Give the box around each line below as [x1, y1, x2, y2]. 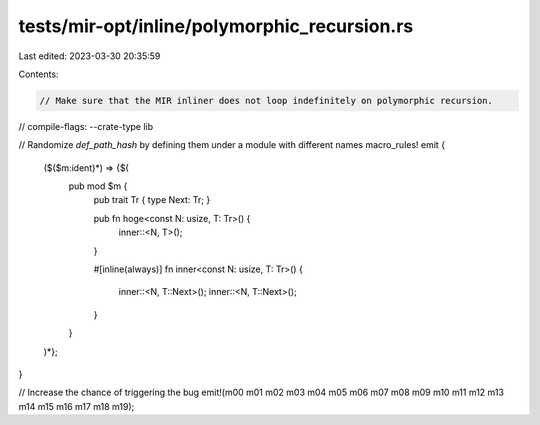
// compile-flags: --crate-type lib [18, 120, 154, 132]
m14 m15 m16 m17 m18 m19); [18, 400, 135, 412]
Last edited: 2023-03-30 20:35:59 [18, 50, 161, 62]
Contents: [18, 68, 59, 80]
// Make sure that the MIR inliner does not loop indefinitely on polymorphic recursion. [39, 95, 494, 106]
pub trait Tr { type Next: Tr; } [93, 194, 211, 206]
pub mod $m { [68, 180, 128, 192]
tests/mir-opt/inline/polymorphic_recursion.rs [18, 15, 414, 37]
